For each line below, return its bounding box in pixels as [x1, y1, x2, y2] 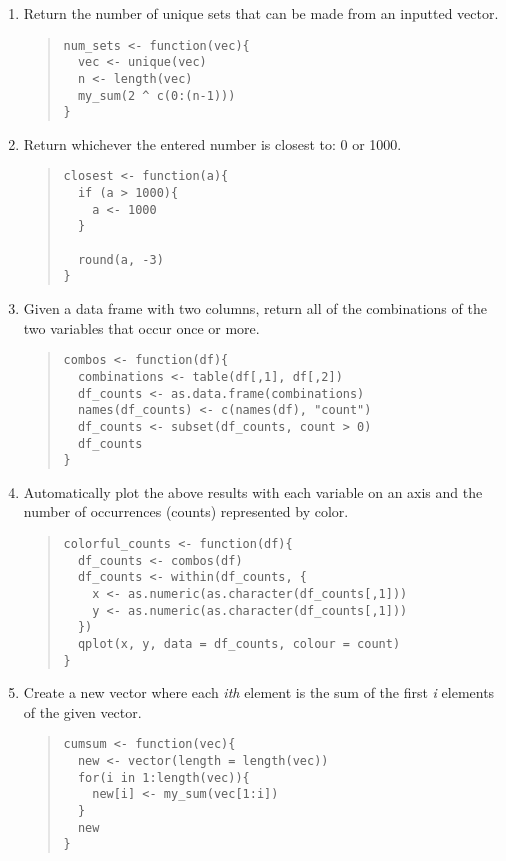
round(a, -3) [77, 252, 164, 267]
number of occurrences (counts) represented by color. [23, 501, 349, 522]
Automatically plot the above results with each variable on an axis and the [23, 481, 483, 502]
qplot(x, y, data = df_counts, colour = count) [77, 636, 401, 651]
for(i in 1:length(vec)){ [77, 770, 250, 785]
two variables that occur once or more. [23, 317, 260, 338]
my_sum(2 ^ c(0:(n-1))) [77, 88, 236, 103]
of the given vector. [23, 701, 142, 722]
